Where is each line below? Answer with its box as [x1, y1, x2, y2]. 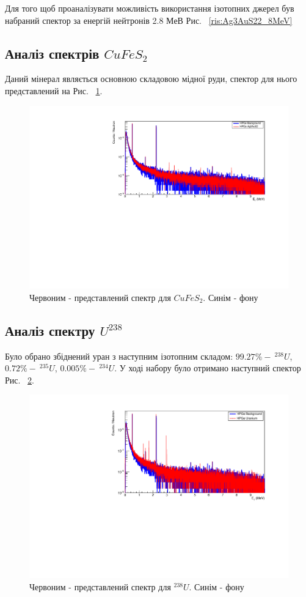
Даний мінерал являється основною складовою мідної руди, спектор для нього [5, 72, 297, 85]
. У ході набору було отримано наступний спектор [114, 362, 301, 374]
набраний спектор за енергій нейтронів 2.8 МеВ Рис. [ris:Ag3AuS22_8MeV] [5, 13, 293, 26]
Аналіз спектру [5, 321, 95, 339]
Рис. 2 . [5, 373, 34, 386]
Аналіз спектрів [5, 43, 100, 62]
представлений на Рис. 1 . [5, 84, 103, 97]
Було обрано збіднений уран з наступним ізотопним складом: [5, 349, 233, 362]
